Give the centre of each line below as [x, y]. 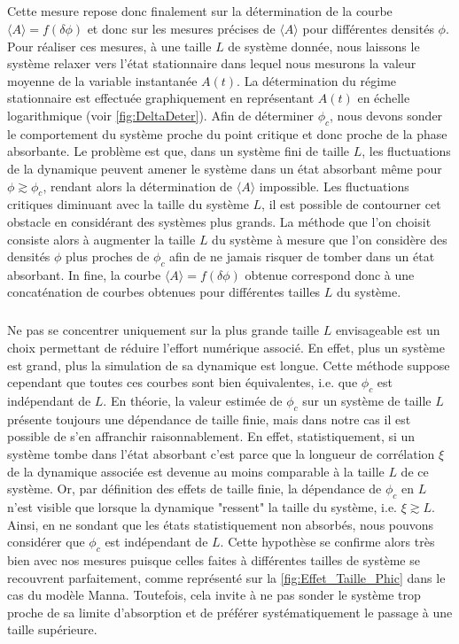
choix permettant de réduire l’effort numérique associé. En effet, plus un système [226, 348]
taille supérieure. [52, 629]
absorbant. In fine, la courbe [84, 274]
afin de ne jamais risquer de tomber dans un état [302, 256]
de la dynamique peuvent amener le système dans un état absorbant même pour [225, 168]
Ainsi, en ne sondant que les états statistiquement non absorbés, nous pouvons [221, 524]
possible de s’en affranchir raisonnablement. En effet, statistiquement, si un [211, 436]
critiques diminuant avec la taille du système [128, 204]
